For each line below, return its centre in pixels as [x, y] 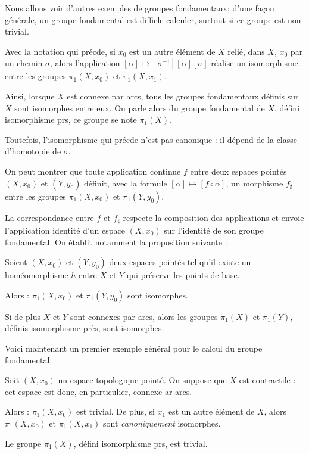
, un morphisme [255, 183]
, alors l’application [85, 63]
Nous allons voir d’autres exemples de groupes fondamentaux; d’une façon [140, 8]
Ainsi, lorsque [30, 96]
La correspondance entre [49, 217]
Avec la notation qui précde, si [60, 51]
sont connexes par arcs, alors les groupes [144, 316]
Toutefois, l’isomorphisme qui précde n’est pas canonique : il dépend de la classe [151, 139]
